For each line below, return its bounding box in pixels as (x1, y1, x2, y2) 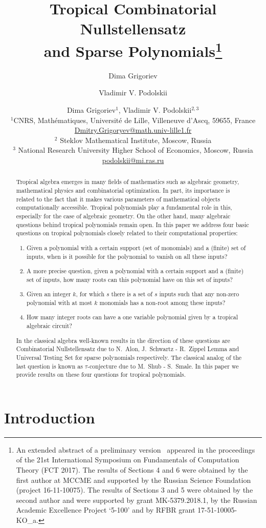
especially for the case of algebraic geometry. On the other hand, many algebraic (16, 212, 231, 220)
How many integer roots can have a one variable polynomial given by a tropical (27, 313, 238, 321)
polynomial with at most (27, 298, 93, 307)
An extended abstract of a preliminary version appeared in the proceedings (16, 444, 255, 455)
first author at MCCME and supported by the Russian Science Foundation (16, 474, 251, 485)
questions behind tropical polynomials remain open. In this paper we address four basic (16, 220, 249, 229)
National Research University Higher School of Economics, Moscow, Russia (18, 145, 253, 155)
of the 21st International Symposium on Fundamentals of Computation (16, 454, 239, 465)
